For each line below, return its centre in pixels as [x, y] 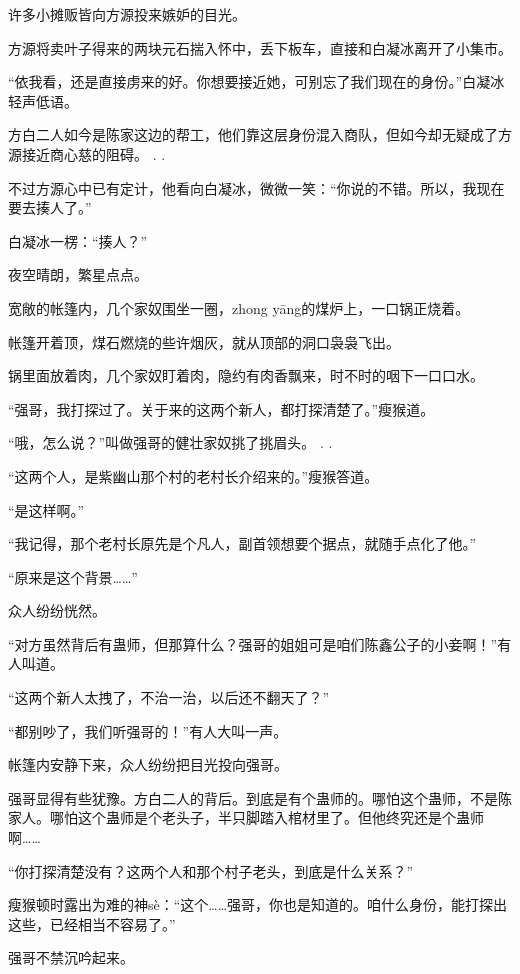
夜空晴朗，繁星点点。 [78, 274]
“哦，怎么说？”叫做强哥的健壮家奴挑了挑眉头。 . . [170, 442]
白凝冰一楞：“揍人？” [78, 240]
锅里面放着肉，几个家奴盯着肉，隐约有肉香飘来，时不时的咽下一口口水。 [246, 375]
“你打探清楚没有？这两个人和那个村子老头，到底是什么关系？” [211, 870]
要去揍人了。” [50, 207]
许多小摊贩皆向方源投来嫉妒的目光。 [127, 14]
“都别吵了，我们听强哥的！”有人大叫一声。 [148, 730]
